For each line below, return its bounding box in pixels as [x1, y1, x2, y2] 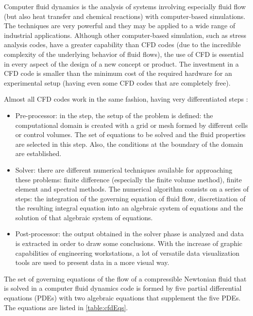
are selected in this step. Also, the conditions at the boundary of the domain [15, 139, 243, 149]
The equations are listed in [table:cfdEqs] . [4, 302, 128, 312]
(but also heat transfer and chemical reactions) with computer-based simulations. [4, 11, 246, 21]
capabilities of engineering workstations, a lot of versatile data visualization [15, 247, 240, 258]
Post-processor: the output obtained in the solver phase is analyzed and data [15, 228, 244, 239]
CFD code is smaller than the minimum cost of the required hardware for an [4, 68, 232, 78]
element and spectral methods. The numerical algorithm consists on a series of [15, 184, 249, 194]
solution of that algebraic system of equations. [15, 212, 153, 222]
